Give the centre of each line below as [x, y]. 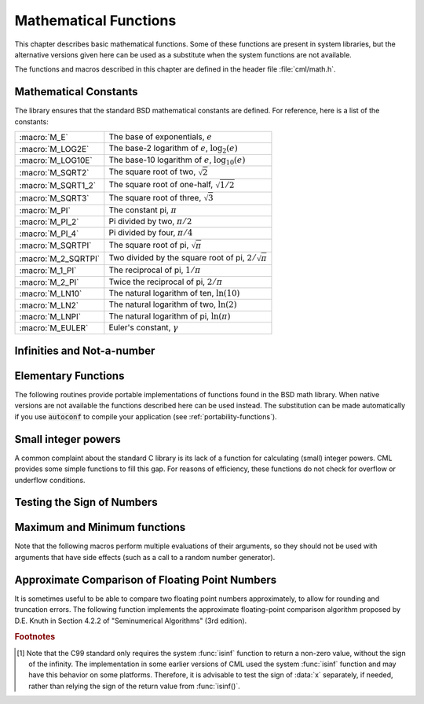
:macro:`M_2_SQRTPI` [60, 258]
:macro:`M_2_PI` [49, 282]
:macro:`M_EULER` [54, 328]
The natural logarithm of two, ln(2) [173, 304]
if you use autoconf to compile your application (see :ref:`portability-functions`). [146, 416]
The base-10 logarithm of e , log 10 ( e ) [177, 160]
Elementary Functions [69, 376]
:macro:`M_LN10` [51, 293]
